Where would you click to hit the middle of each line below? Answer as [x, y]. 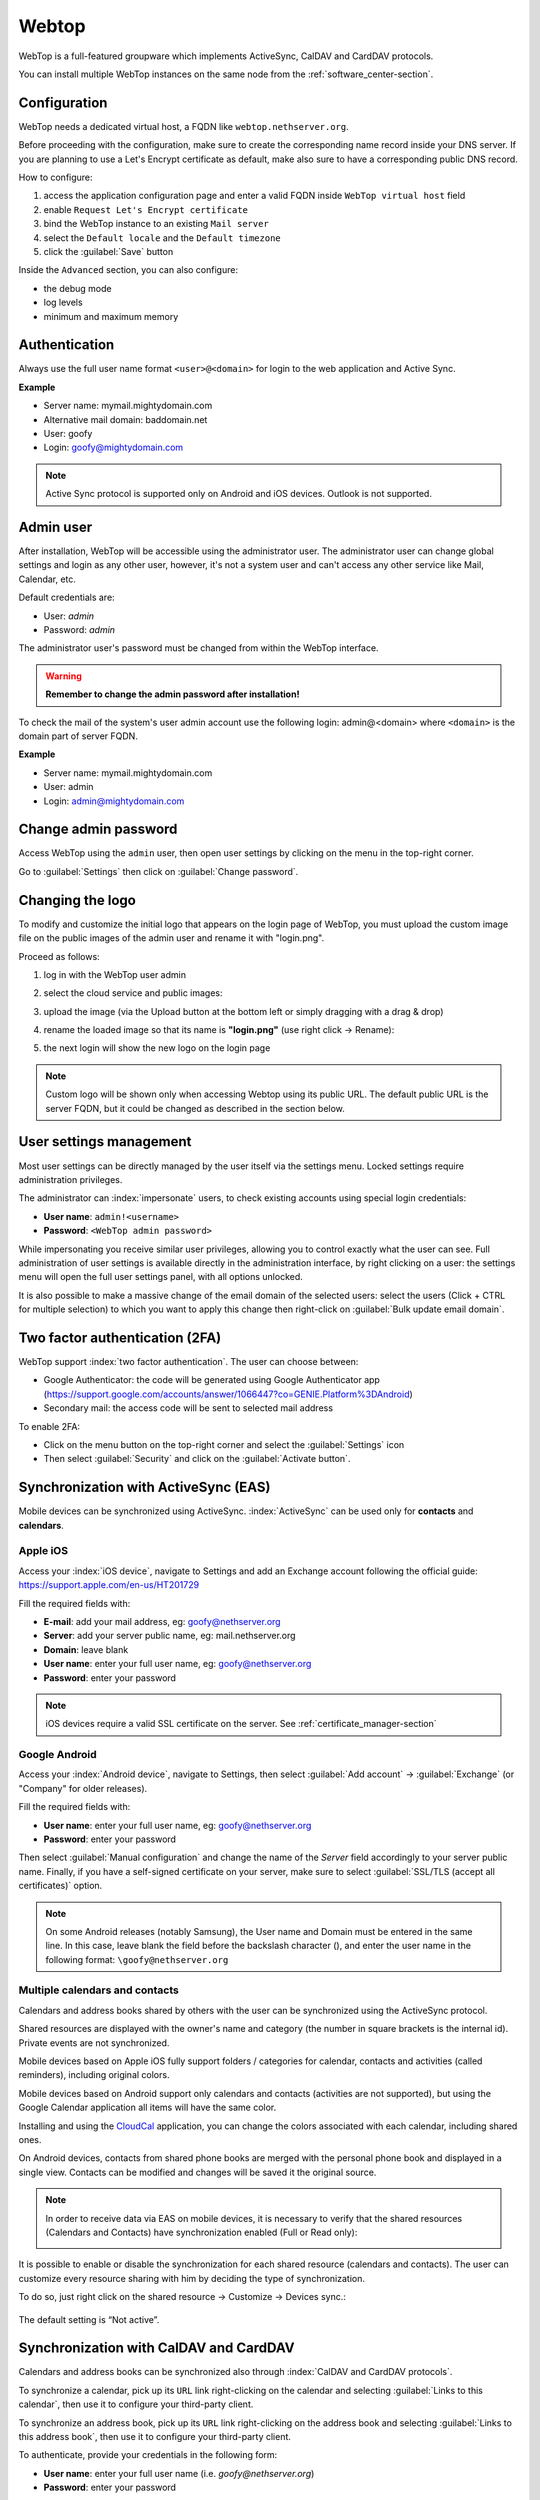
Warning [63, 676]
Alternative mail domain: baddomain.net [125, 419]
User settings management [105, 1141]
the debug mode [77, 288]
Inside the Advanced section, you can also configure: [128, 270]
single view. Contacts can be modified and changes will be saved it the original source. [197, 2172]
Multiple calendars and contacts [98, 1990]
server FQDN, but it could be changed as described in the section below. [195, 1108]
